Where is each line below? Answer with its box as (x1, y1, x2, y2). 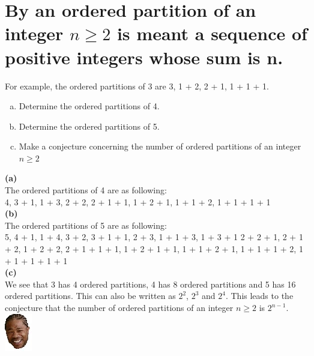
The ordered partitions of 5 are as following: (5, 219, 167, 231)
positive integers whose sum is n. (5, 44, 283, 69)
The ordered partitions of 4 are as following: (5, 184, 167, 196)
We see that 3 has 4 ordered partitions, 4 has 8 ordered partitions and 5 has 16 (5, 277, 296, 290)
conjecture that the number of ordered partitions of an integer (5, 301, 234, 313)
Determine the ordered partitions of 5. (19, 119, 160, 132)
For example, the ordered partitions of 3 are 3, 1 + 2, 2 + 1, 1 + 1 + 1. (5, 79, 269, 92)
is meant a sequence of (116, 21, 307, 46)
